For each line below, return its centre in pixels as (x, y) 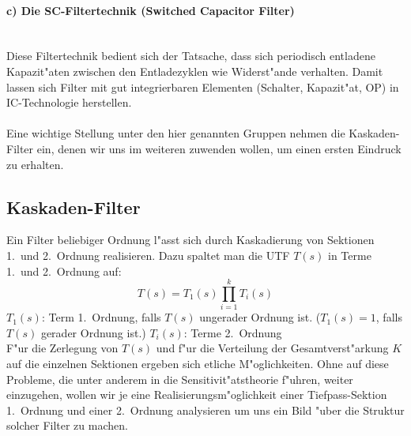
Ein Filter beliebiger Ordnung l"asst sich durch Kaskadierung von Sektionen (190, 240)
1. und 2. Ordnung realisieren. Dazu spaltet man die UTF (148, 255)
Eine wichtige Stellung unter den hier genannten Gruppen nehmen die (176, 133)
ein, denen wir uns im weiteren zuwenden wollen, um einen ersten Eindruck (219, 148)
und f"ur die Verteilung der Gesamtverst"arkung (272, 348)
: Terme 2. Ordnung (233, 332)
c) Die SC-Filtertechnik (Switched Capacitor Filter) (151, 10)
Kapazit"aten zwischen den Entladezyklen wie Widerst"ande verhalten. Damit (195, 71)
